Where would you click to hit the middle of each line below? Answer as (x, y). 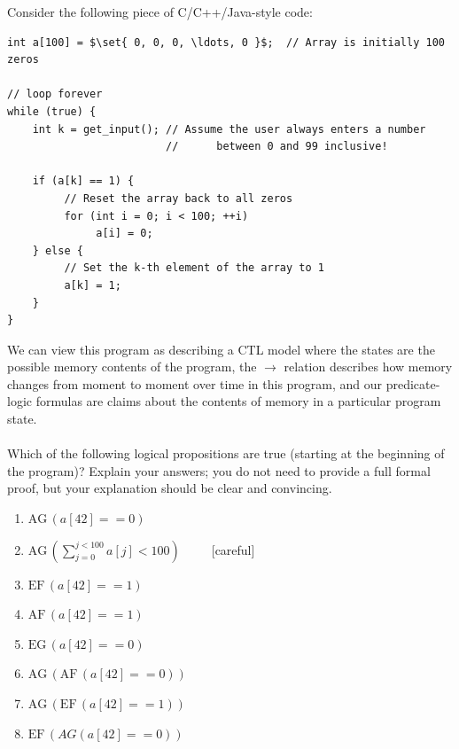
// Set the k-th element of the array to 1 (194, 268)
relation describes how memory (368, 367)
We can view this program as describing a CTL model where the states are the (221, 349)
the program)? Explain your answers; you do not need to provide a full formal (219, 470)
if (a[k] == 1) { (83, 181)
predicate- (413, 383)
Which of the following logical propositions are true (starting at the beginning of (226, 453)
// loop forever (55, 94)
